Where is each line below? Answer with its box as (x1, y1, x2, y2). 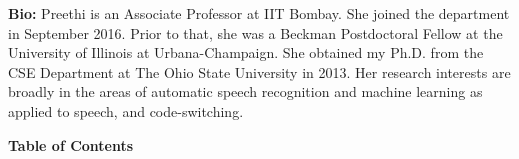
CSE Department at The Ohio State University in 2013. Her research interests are (8, 61, 511, 82)
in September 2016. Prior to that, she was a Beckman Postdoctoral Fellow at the (8, 22, 503, 43)
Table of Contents (8, 134, 134, 155)
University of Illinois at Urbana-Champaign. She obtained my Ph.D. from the (8, 42, 484, 63)
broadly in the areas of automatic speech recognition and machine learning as (8, 81, 483, 102)
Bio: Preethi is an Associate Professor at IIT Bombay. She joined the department (8, 3, 510, 23)
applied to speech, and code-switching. (8, 100, 244, 121)
